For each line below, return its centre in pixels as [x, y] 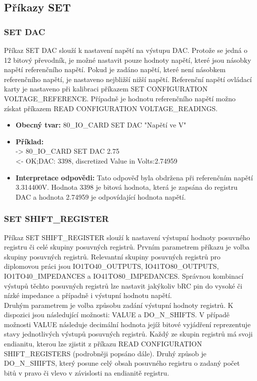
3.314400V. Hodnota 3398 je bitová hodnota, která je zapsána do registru [127, 187]
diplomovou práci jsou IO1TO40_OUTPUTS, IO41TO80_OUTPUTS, [111, 266]
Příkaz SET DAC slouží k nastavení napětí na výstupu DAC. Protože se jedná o [126, 50]
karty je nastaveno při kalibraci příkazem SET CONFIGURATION [106, 89]
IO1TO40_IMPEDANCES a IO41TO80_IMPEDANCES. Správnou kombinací [124, 275]
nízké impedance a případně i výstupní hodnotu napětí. [88, 295]
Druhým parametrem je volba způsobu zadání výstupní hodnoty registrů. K [119, 305]
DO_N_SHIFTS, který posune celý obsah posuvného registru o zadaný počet [122, 363]
